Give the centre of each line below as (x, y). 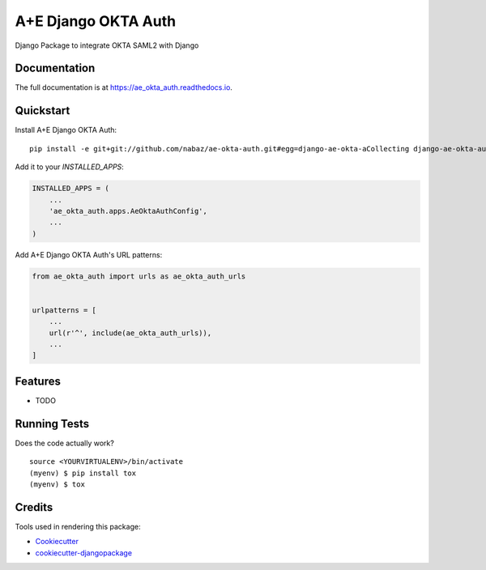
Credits (34, 507)
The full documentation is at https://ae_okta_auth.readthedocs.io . (124, 87)
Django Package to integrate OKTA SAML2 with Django (107, 45)
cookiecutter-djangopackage (84, 553)
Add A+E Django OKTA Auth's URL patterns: (89, 254)
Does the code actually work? (65, 443)
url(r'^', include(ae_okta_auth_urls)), (130, 333)
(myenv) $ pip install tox (83, 473)
